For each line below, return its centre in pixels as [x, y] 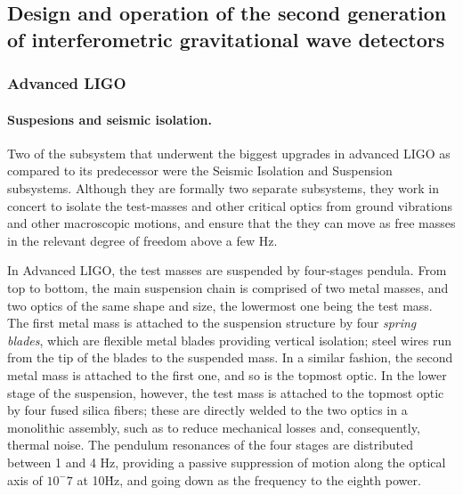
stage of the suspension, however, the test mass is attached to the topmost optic [226, 392]
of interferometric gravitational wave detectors [226, 39]
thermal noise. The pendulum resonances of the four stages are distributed [211, 445]
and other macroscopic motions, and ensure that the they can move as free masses [231, 223]
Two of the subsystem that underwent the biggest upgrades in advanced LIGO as [229, 153]
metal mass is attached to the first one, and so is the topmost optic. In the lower [227, 374]
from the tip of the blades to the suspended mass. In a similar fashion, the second [230, 357]
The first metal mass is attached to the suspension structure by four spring [212, 323]
